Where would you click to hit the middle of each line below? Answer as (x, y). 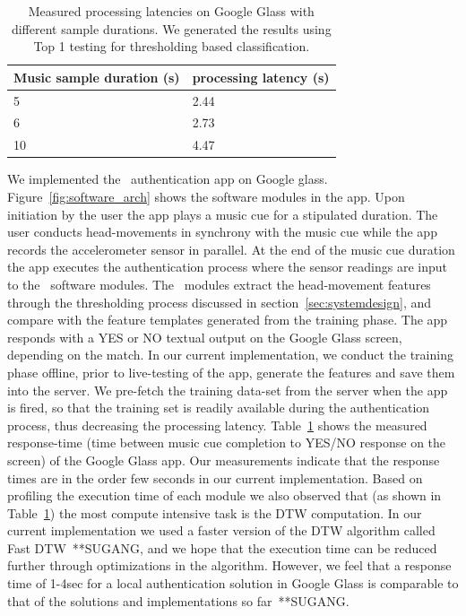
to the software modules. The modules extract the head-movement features (219, 284)
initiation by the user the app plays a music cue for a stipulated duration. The (223, 214)
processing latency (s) (261, 77)
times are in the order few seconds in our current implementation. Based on (215, 477)
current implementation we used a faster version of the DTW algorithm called (221, 530)
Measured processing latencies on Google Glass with (171, 11)
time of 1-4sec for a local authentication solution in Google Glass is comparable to (233, 583)
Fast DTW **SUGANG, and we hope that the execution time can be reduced (222, 547)
